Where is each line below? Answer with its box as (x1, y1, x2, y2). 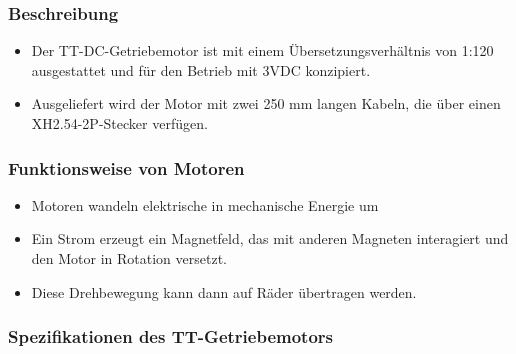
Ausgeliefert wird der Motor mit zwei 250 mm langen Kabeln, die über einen (31, 93, 501, 114)
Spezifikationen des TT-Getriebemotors (8, 324, 333, 349)
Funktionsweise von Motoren (8, 155, 245, 180)
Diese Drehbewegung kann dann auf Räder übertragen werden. (31, 281, 417, 302)
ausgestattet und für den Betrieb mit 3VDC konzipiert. (31, 59, 371, 80)
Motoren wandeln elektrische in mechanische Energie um (31, 194, 379, 215)
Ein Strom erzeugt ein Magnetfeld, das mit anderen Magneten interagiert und (31, 228, 509, 249)
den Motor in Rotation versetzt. (31, 248, 227, 268)
